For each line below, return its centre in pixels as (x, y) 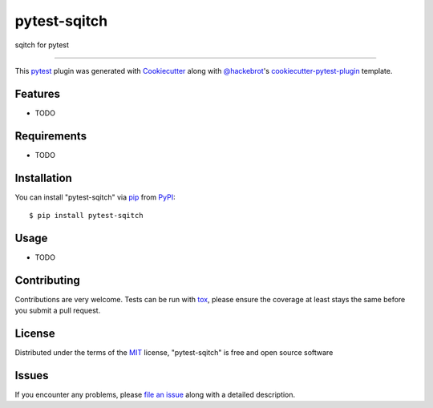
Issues (32, 376)
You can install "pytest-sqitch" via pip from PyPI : (95, 197)
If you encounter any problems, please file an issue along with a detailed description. (155, 395)
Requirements (51, 136)
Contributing (47, 280)
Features (37, 93)
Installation (43, 178)
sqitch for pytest (42, 45)
